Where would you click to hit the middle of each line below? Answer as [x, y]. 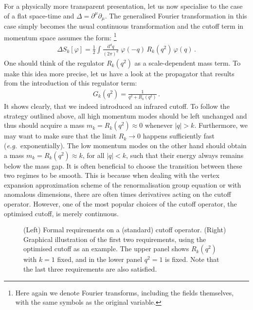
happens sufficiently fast [179, 136]
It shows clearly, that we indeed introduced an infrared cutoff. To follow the [117, 106]
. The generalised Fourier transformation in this [176, 15]
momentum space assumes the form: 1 [60, 36]
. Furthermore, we [221, 125]
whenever [159, 125]
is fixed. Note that [192, 259]
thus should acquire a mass [44, 125]
